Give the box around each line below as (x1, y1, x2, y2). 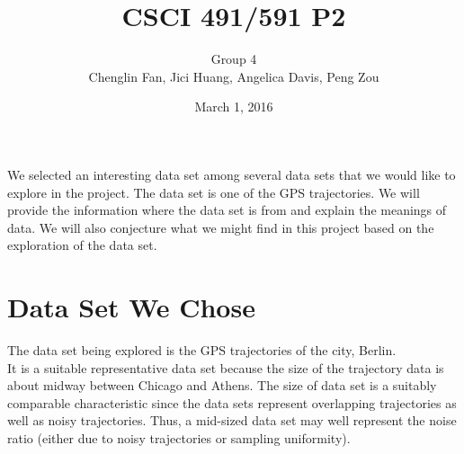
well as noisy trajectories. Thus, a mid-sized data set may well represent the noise (7, 411, 457, 430)
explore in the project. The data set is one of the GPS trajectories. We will (7, 182, 420, 201)
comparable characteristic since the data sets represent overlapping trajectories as (7, 393, 457, 412)
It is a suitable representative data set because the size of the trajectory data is (7, 358, 444, 377)
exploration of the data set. (7, 236, 157, 254)
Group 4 (210, 49, 257, 68)
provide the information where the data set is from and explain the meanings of (7, 200, 447, 219)
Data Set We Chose (7, 289, 255, 325)
